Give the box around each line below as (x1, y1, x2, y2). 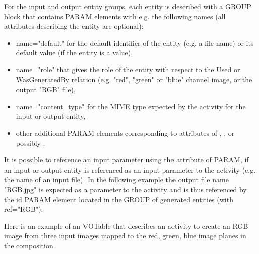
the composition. (4, 240, 55, 250)
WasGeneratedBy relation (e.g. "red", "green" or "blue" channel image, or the (16, 74, 252, 84)
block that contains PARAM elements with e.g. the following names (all (4, 11, 226, 21)
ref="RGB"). (4, 204, 43, 214)
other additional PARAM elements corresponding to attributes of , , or (16, 127, 235, 138)
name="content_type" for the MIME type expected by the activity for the (16, 101, 246, 111)
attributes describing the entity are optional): (4, 21, 144, 31)
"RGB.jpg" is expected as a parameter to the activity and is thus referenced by (4, 184, 247, 194)
